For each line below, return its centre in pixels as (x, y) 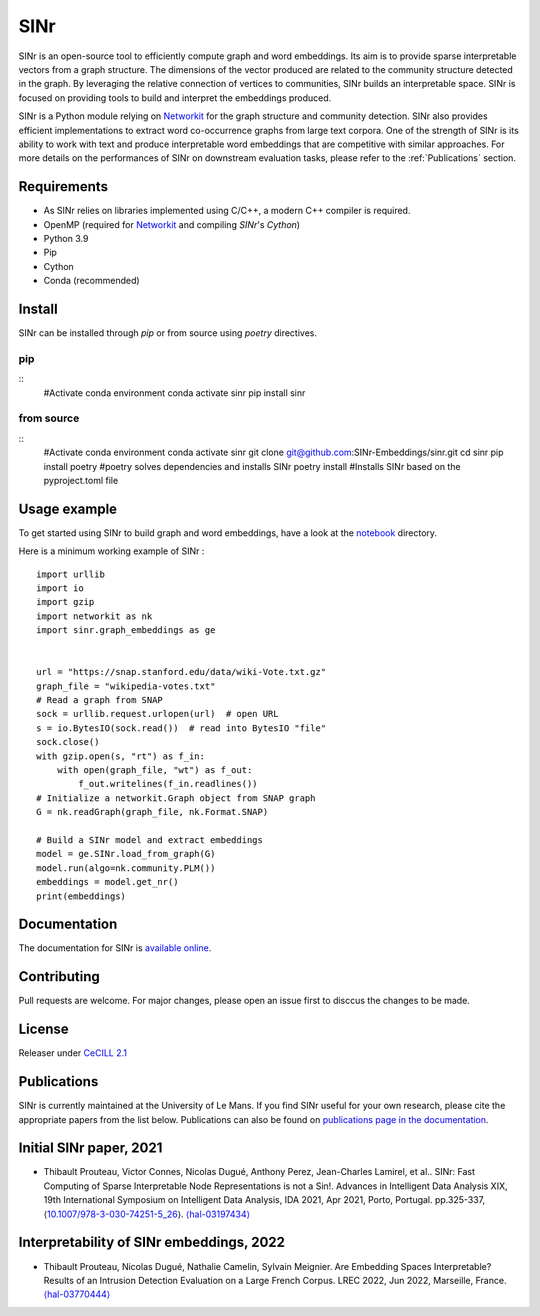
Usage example (68, 508)
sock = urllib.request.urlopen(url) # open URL (157, 714)
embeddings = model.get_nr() (107, 882)
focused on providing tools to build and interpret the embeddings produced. (175, 97)
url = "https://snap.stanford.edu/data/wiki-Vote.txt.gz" (181, 672)
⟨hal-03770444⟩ (77, 1294)
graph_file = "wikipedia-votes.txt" (126, 686)
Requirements (63, 186)
